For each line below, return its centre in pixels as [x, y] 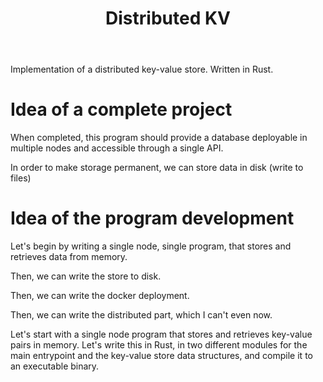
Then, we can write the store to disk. [86, 276]
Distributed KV [168, 18]
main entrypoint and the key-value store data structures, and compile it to [161, 356]
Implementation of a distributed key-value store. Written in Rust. [142, 69]
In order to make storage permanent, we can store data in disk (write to [157, 168]
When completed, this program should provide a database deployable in [159, 138]
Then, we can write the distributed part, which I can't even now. [141, 315]
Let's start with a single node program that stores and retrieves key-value [161, 334]
